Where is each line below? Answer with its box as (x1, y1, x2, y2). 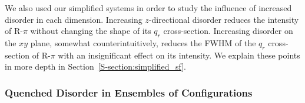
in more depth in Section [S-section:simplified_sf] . (5, 60, 186, 73)
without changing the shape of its (30, 25, 151, 37)
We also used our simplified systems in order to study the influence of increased (5, 2, 292, 13)
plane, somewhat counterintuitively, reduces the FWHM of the (30, 36, 256, 49)
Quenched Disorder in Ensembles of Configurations (5, 85, 253, 99)
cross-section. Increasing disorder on (163, 25, 293, 37)
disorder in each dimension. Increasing (5, 13, 142, 25)
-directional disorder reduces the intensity (148, 13, 299, 25)
